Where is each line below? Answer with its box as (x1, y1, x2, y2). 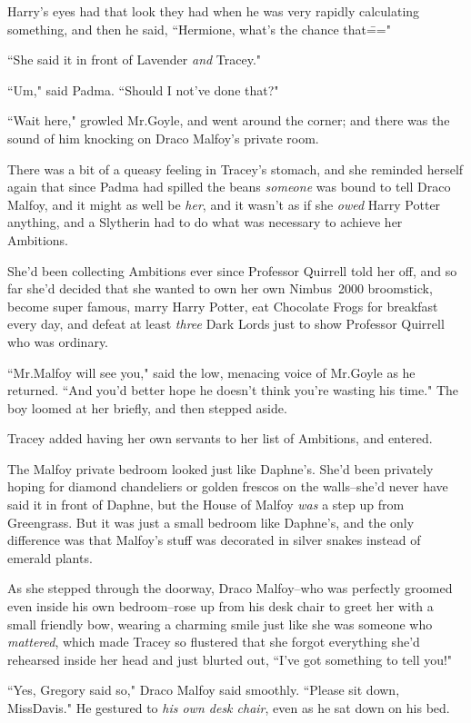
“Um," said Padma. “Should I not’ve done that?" (7, 80, 279, 99)
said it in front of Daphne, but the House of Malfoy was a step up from (7, 495, 405, 514)
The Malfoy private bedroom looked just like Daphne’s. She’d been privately (7, 459, 434, 478)
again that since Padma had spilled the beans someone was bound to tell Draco (7, 177, 451, 196)
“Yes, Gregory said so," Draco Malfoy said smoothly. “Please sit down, (7, 680, 400, 699)
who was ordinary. (7, 332, 109, 351)
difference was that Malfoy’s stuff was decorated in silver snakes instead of (7, 530, 421, 550)
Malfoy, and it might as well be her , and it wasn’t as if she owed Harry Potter (7, 194, 441, 213)
